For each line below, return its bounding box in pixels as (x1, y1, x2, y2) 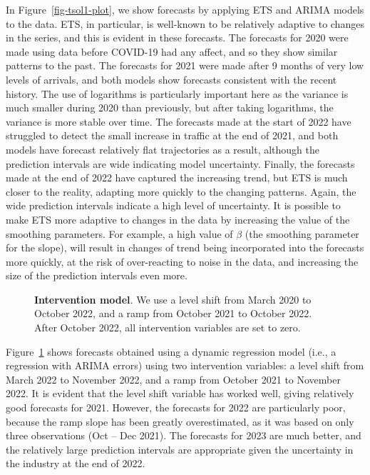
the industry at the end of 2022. (6, 456, 145, 471)
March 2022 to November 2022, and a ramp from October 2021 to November (6, 371, 341, 386)
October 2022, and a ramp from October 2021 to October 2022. (34, 306, 312, 321)
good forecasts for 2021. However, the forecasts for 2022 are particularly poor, (6, 400, 346, 415)
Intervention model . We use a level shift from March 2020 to (34, 291, 312, 306)
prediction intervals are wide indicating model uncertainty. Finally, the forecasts (6, 156, 355, 171)
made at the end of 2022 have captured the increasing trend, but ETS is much (6, 170, 348, 185)
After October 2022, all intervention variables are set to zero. (34, 320, 301, 335)
